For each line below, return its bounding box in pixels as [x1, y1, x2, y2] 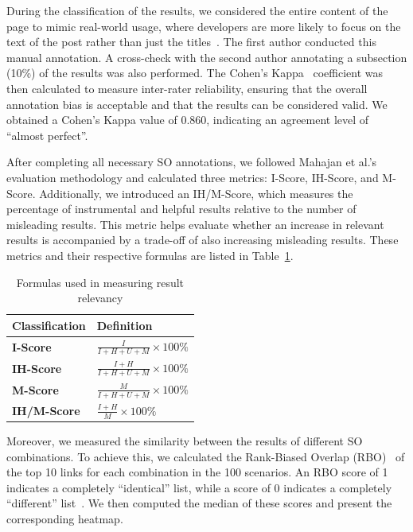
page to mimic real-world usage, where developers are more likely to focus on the [6, 17, 401, 34]
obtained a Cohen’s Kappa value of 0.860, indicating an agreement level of [6, 111, 369, 128]
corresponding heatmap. [6, 511, 123, 527]
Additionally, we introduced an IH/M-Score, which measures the [39, 184, 353, 201]
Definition [96, 316, 153, 333]
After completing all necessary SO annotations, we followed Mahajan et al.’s [6, 153, 377, 170]
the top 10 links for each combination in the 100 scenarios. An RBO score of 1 [6, 464, 388, 480]
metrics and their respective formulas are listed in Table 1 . [6, 247, 294, 263]
